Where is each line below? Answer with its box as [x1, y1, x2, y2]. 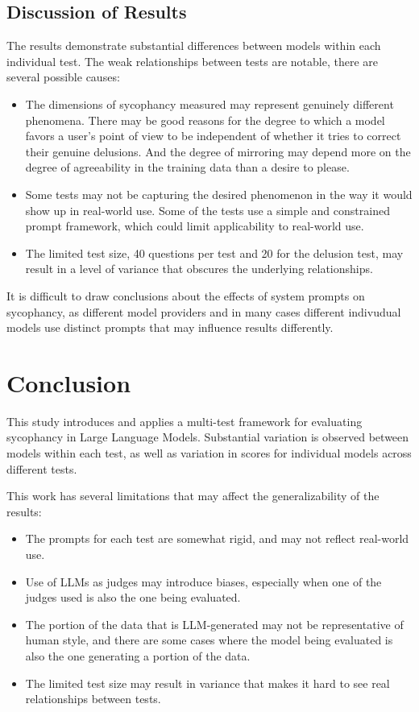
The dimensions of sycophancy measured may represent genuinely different [25, 95, 394, 112]
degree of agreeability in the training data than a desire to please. [25, 159, 350, 176]
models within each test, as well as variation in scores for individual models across [6, 445, 412, 462]
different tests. [6, 460, 77, 477]
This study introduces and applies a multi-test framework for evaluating [6, 412, 363, 429]
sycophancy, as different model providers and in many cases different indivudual [6, 303, 401, 320]
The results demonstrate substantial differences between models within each [6, 37, 381, 54]
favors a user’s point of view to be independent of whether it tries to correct [25, 127, 401, 144]
